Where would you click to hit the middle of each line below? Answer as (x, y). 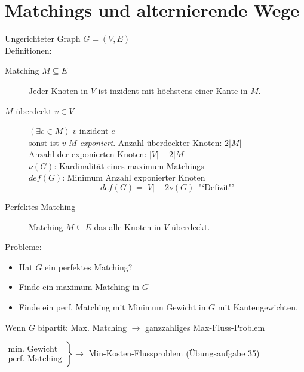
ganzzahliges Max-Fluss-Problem (205, 327)
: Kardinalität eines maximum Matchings (129, 165)
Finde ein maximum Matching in (79, 287)
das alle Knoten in (128, 226)
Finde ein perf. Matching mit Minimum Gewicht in (112, 307)
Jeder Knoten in (59, 90)
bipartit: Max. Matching (82, 327)
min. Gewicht (33, 350)
